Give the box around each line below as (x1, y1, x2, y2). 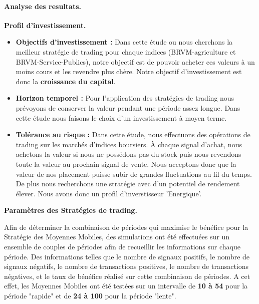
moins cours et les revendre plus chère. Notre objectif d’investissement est (16, 66, 242, 77)
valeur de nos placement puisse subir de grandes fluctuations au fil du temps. (16, 168, 252, 179)
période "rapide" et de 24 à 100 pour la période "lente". (4, 290, 176, 301)
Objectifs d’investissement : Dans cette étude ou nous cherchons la (16, 37, 233, 47)
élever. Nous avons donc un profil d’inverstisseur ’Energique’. (16, 188, 202, 198)
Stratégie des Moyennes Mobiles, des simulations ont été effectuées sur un (4, 231, 230, 242)
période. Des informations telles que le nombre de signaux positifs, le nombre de (4, 251, 250, 261)
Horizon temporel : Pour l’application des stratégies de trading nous (16, 93, 234, 103)
